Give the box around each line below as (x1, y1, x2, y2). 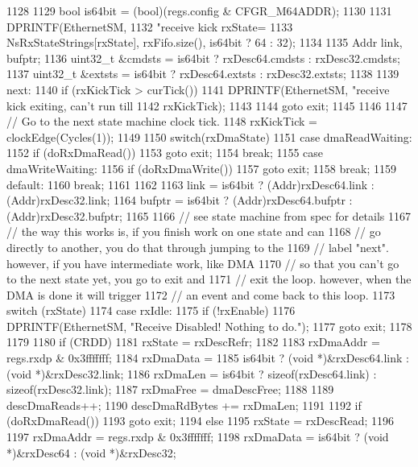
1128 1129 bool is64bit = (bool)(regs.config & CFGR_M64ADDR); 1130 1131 (6, 2, 392, 19)
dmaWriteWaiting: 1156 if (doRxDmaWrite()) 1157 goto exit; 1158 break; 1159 (6, 159, 396, 176)
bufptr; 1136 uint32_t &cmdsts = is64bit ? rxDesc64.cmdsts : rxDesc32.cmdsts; (6, 49, 400, 66)
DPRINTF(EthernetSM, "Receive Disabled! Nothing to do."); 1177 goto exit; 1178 (6, 317, 412, 334)
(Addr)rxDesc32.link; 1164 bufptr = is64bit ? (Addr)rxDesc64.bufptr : (6, 192, 353, 209)
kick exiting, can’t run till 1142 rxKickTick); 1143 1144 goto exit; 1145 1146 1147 (6, 97, 408, 114)
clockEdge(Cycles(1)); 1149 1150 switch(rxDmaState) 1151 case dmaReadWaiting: (6, 128, 412, 145)
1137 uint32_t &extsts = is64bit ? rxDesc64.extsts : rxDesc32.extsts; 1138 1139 (6, 65, 399, 82)
